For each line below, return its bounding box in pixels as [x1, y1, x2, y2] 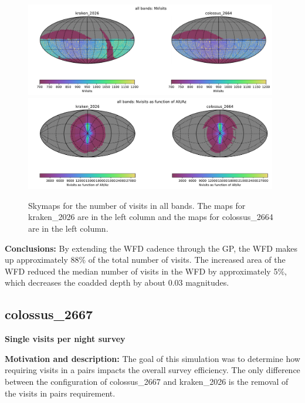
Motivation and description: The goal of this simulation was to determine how [5, 352, 300, 364]
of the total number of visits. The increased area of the [88, 253, 286, 266]
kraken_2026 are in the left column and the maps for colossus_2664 [28, 211, 273, 223]
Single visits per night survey [5, 333, 126, 345]
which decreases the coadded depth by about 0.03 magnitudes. [5, 276, 229, 289]
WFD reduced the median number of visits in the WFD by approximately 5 [5, 265, 278, 277]
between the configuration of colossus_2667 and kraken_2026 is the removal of [5, 375, 289, 387]
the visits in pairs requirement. [5, 387, 116, 399]
